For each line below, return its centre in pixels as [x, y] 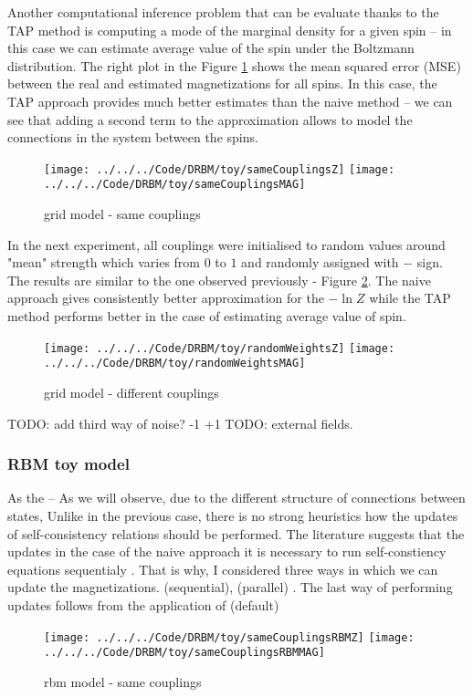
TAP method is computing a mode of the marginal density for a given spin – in [230, 30]
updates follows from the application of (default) [143, 604]
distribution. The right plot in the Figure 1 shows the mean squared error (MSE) [234, 65]
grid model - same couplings [122, 214]
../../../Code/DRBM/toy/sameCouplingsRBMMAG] [184, 653]
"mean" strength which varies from [104, 262]
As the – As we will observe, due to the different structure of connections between [236, 498]
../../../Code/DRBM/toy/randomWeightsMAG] [175, 364]
